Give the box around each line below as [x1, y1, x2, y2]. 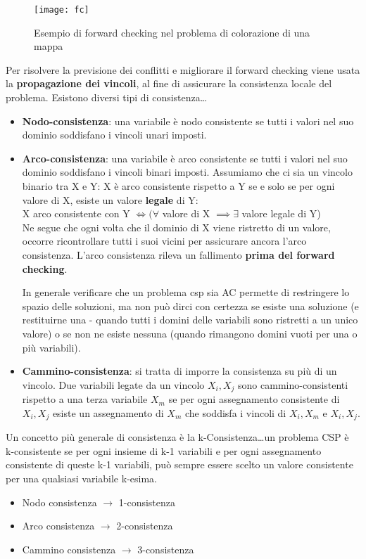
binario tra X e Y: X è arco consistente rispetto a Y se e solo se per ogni [22, 179, 335, 193]
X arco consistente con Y [22, 206, 130, 221]
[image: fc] [34, 5, 89, 15]
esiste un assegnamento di [52, 405, 164, 420]
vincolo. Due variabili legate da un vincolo [22, 377, 205, 392]
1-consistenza [118, 494, 176, 509]
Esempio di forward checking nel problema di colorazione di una [34, 25, 310, 39]
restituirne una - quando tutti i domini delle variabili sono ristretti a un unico [22, 312, 358, 327]
